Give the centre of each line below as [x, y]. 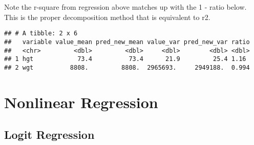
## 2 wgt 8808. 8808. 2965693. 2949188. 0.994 [127, 67]
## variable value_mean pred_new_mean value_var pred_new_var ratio [127, 42]
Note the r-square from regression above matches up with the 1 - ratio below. [125, 7]
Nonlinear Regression [81, 102]
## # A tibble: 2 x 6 [41, 34]
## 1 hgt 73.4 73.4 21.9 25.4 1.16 [125, 59]
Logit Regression [49, 134]
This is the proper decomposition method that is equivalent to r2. [107, 17]
